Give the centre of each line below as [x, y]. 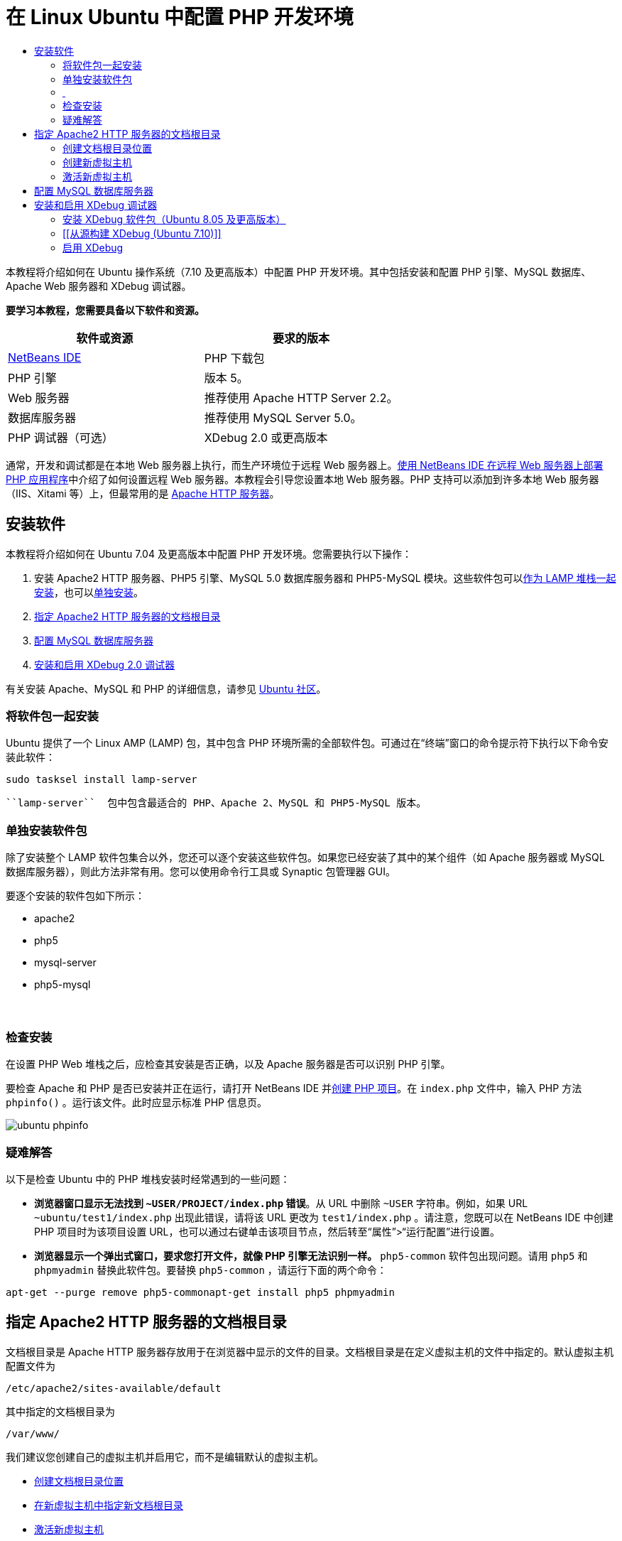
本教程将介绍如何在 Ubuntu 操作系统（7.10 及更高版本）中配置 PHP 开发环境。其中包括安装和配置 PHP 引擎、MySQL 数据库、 [299, 271]
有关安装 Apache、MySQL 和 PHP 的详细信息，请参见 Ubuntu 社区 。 [166, 688]
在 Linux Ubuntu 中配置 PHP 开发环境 [180, 17]
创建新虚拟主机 [97, 162]
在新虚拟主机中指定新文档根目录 [109, 1505]
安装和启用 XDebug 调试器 [96, 205]
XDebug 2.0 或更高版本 [266, 437]
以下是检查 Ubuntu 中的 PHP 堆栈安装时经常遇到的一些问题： [148, 1179]
